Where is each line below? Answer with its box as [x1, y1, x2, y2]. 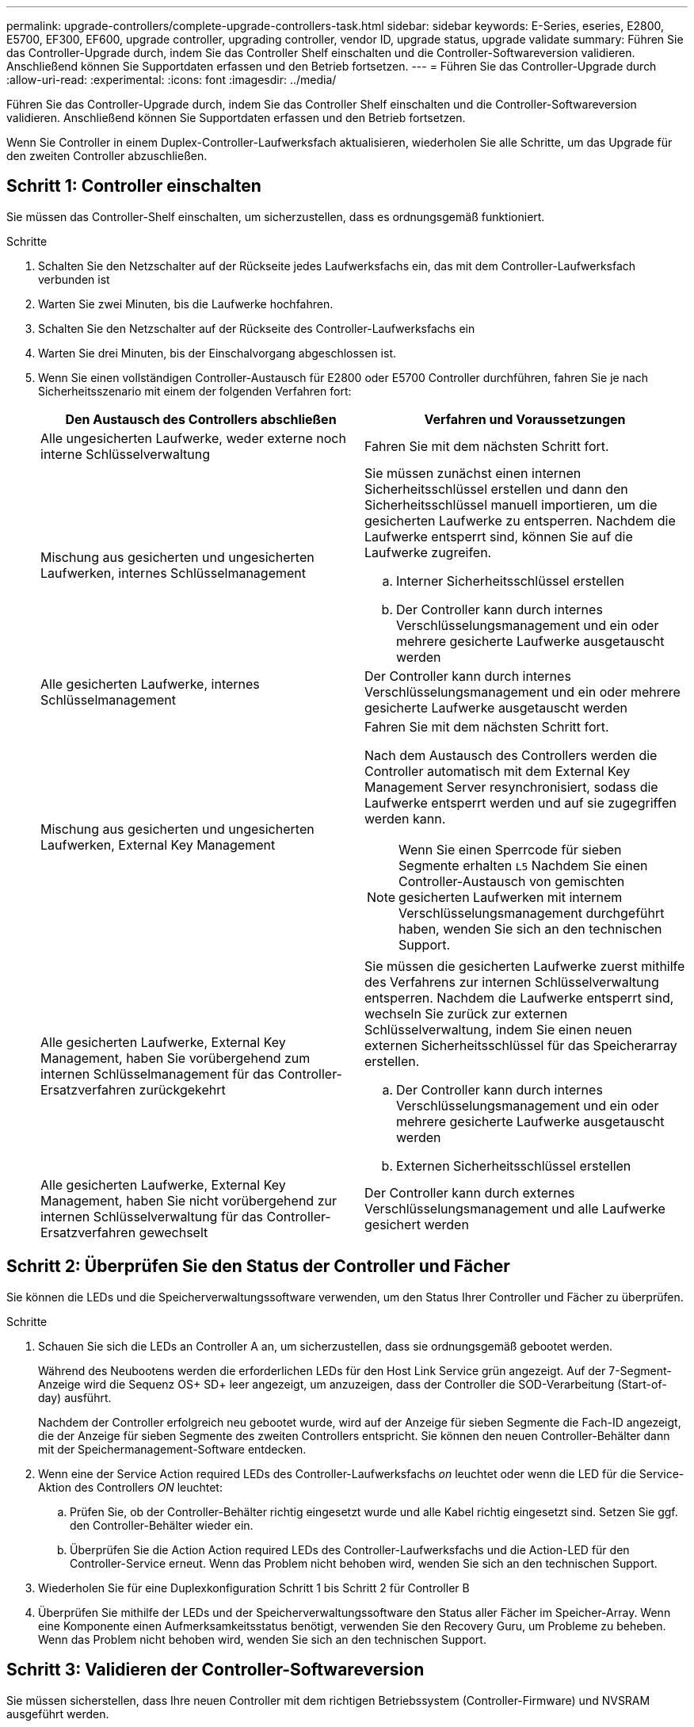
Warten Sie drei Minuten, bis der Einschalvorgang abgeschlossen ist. [38, 346, 396, 360]
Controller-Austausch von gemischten [398, 873, 625, 889]
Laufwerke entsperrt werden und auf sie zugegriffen [364, 794, 677, 811]
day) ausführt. [38, 1390, 112, 1404]
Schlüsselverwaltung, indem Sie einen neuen [364, 1021, 632, 1037]
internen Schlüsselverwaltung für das [40, 1208, 264, 1225]
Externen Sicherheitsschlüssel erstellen [396, 1157, 631, 1174]
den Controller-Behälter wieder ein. [70, 1518, 254, 1532]
